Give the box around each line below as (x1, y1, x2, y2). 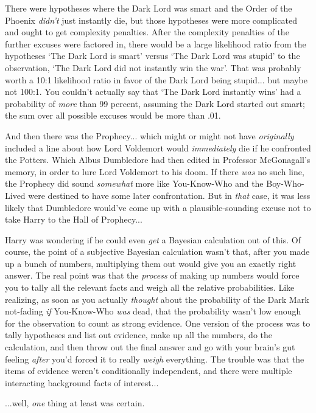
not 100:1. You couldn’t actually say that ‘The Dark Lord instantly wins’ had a (5, 85, 301, 98)
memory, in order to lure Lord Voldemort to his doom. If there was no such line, (5, 165, 304, 178)
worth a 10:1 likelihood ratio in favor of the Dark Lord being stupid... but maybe (5, 73, 307, 86)
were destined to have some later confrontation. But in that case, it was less (28, 189, 311, 201)
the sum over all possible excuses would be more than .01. (5, 109, 221, 122)
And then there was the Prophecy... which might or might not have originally (5, 129, 294, 142)
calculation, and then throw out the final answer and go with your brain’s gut (5, 341, 295, 353)
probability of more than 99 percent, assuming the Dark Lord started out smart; (5, 97, 305, 109)
